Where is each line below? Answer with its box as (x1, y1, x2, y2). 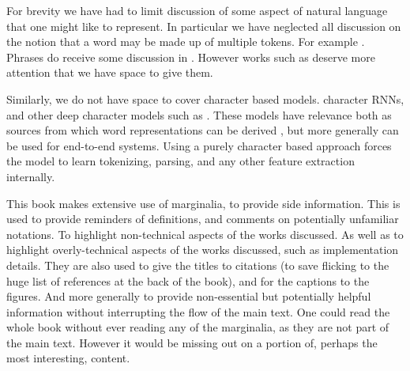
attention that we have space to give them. (6, 64, 213, 81)
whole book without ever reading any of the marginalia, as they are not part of (6, 319, 389, 335)
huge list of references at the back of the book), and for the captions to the (6, 272, 370, 289)
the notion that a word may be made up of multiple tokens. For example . (6, 33, 365, 50)
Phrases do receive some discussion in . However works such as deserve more (6, 48, 375, 65)
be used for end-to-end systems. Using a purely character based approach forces (6, 137, 392, 153)
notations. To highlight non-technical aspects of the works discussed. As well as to (6, 225, 404, 242)
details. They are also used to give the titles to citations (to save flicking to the (6, 256, 389, 273)
